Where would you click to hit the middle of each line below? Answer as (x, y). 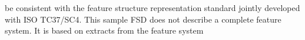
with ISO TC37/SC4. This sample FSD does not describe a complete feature (143, 19)
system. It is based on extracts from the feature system (104, 30)
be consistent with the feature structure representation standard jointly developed (152, 8)
